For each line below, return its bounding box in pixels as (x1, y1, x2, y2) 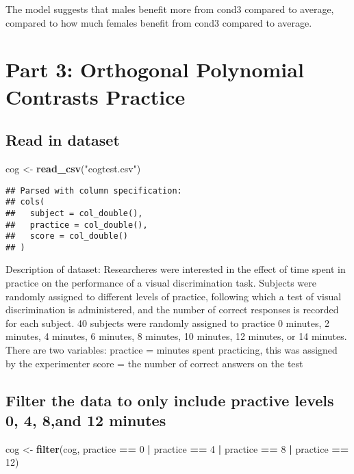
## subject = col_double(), (5, 208, 143, 218)
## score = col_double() (5, 231, 128, 241)
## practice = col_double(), (5, 220, 148, 230)
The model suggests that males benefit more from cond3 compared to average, (5, 2, 334, 16)
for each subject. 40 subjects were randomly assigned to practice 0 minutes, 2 (5, 315, 330, 330)
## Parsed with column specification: (5, 185, 182, 196)
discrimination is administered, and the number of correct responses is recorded (5, 302, 339, 317)
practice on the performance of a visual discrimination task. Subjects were (5, 276, 316, 290)
